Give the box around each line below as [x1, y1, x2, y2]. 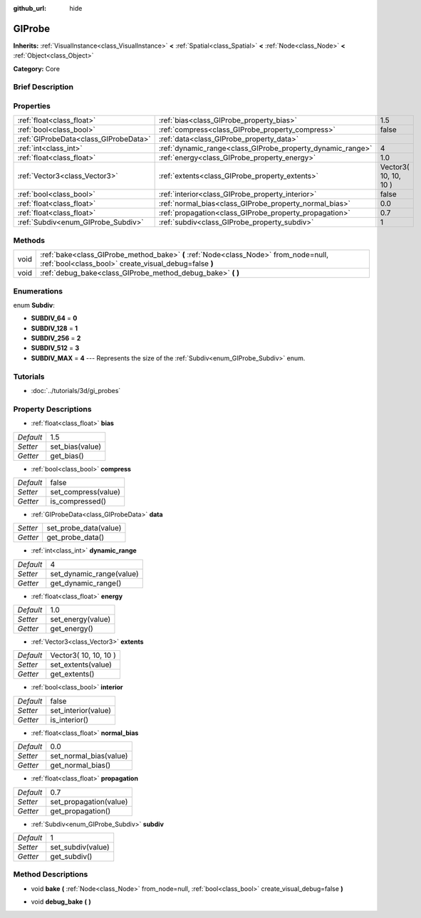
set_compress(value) [50, 486, 120, 496]
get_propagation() [50, 805, 111, 815]
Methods [13, 235, 46, 245]
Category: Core [13, 64, 61, 73]
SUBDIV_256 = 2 [31, 334, 81, 343]
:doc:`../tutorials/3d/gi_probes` [31, 386, 121, 395]
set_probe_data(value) [46, 523, 122, 533]
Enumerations [13, 286, 63, 296]
